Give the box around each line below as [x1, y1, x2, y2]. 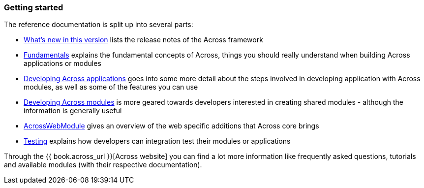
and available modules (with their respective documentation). [4, 160, 202, 169]
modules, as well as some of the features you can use [24, 83, 198, 92]
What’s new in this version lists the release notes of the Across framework [24, 35, 263, 44]
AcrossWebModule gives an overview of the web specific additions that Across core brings [24, 122, 319, 130]
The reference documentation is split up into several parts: [4, 20, 193, 29]
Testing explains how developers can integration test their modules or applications [24, 137, 291, 146]
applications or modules [24, 59, 101, 68]
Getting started [4, 2, 63, 12]
